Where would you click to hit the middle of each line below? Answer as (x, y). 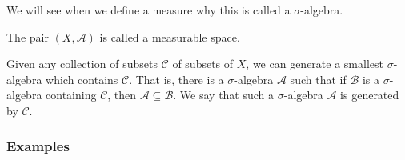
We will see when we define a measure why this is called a (148, 10)
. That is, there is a (176, 79)
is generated (370, 95)
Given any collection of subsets (82, 64)
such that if (318, 79)
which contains (82, 79)
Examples (38, 146)
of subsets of (203, 64)
